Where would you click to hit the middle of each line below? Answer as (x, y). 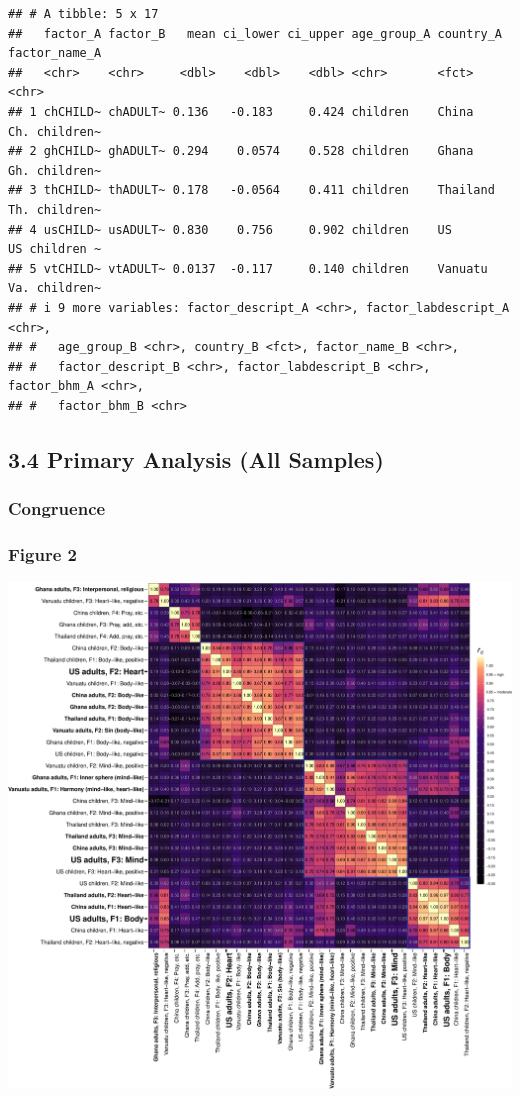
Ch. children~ (55, 131)
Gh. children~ (55, 170)
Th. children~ (55, 209)
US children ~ (55, 249)
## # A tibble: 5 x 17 (83, 14)
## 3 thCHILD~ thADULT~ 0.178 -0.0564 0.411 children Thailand (251, 190)
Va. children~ (55, 288)
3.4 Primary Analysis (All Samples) (196, 458)
